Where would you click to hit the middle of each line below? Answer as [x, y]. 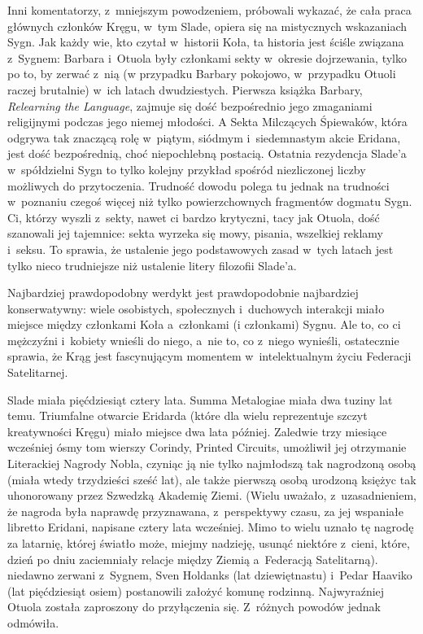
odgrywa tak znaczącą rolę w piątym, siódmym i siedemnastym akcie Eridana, [204, 137]
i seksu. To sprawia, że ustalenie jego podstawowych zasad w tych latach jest [201, 249]
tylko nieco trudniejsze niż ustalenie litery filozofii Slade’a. [152, 265]
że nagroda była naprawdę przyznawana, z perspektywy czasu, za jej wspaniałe [205, 511]
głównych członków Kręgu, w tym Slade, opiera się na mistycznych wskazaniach [207, 26]
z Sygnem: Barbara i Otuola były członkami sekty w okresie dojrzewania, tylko [207, 57]
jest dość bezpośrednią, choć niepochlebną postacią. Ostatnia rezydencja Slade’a [207, 153]
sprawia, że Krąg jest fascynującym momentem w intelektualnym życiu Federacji [209, 356]
